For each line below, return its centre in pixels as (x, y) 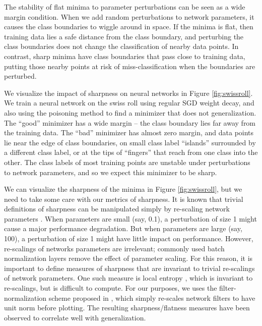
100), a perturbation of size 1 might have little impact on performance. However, (129, 238)
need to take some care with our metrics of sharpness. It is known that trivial (124, 199)
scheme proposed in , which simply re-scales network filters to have (152, 297)
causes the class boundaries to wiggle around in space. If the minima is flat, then (129, 26)
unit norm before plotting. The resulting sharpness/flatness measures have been (127, 308)
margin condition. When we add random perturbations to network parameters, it (129, 16)
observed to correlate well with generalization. (75, 317)
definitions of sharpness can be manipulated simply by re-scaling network (117, 209)
